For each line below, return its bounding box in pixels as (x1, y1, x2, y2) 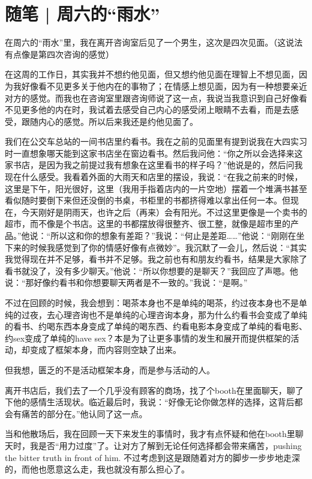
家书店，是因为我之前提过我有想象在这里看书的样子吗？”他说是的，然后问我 (5, 158, 303, 171)
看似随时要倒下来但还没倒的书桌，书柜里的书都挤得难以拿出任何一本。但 (5, 194, 290, 206)
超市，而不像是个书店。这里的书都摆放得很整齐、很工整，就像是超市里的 (5, 217, 290, 230)
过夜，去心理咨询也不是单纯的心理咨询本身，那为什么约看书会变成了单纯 (21, 308, 307, 321)
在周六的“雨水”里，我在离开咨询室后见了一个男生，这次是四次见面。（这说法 (5, 36, 303, 49)
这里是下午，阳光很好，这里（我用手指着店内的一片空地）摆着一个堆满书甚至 (5, 182, 307, 194)
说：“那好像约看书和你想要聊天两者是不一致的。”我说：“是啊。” (5, 276, 248, 289)
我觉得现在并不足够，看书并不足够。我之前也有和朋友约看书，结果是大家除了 (5, 253, 307, 265)
